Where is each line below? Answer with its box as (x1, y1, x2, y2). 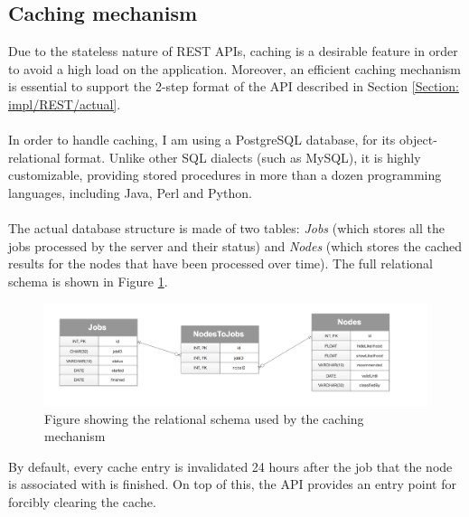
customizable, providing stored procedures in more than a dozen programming (8, 165, 442, 184)
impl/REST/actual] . (8, 94, 121, 113)
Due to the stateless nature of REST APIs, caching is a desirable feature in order (8, 42, 458, 61)
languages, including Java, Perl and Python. (8, 183, 252, 202)
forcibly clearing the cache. (8, 493, 156, 512)
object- (399, 130, 437, 149)
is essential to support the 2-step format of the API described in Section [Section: (8, 77, 459, 96)
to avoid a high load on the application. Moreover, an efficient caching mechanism (8, 59, 462, 78)
